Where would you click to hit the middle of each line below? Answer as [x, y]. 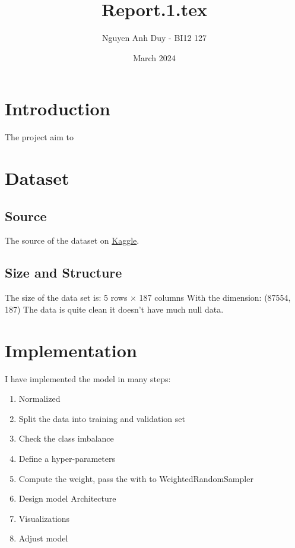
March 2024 [154, 57]
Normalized [39, 399]
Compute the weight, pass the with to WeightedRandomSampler [136, 478]
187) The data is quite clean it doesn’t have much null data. [114, 309]
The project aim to [39, 137]
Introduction [58, 108]
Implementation [71, 350]
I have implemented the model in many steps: [88, 378]
